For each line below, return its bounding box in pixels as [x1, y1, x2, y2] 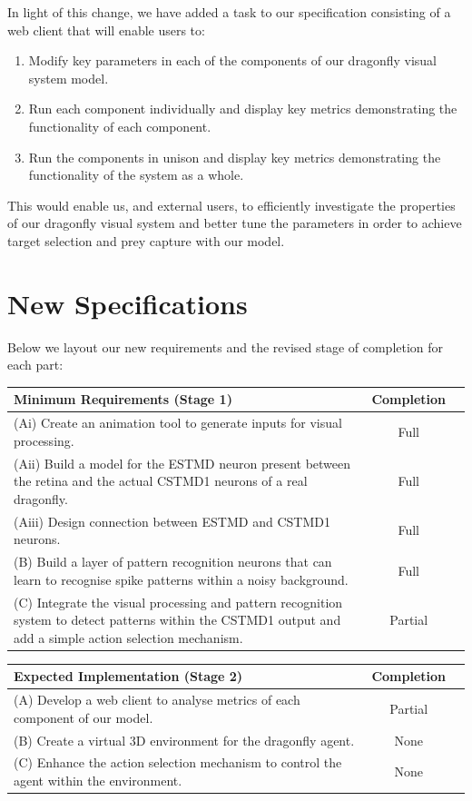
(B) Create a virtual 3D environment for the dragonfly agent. [14, 730, 355, 749]
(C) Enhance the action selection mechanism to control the [14, 753, 342, 772]
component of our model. [14, 707, 153, 727]
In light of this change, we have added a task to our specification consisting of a [7, 3, 451, 21]
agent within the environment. [14, 771, 182, 790]
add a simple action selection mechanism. [14, 628, 243, 647]
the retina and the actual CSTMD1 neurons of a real [14, 471, 308, 490]
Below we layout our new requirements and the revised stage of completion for [7, 337, 444, 356]
